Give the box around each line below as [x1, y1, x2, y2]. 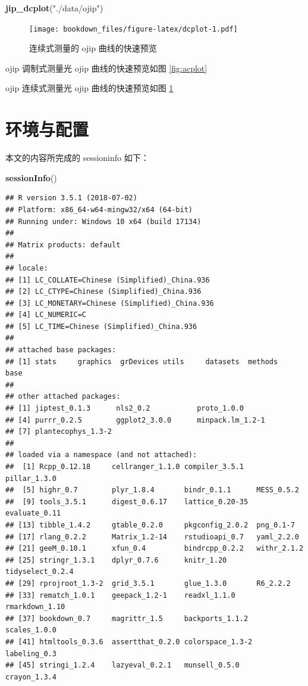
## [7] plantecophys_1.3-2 [5, 427, 112, 436]
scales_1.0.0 [5, 626, 56, 635]
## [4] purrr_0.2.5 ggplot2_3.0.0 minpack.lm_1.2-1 [5, 415, 265, 424]
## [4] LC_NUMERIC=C [5, 311, 87, 319]
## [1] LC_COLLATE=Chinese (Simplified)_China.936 [5, 275, 210, 284]
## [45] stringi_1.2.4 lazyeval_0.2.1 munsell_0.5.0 [5, 661, 240, 670]
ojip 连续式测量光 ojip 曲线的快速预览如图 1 [5, 82, 174, 94]
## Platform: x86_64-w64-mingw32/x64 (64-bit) [5, 205, 193, 214]
